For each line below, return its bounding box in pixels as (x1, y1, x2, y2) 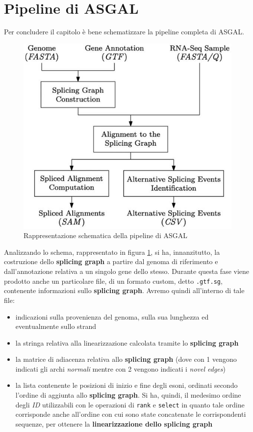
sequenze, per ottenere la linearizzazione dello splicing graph (15, 418, 213, 429)
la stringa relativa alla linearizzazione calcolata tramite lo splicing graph (15, 337, 239, 348)
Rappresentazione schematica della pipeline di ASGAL (24, 230, 187, 241)
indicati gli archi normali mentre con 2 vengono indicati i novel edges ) (15, 363, 226, 374)
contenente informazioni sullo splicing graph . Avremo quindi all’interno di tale (4, 285, 245, 296)
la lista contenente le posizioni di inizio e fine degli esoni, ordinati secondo (15, 380, 238, 390)
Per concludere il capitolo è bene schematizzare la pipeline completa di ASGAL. (4, 27, 244, 37)
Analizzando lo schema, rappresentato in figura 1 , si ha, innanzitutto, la (4, 246, 220, 257)
